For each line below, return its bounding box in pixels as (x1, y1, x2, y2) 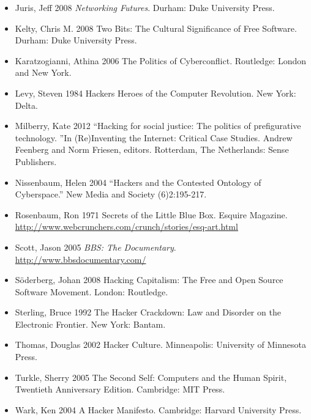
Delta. (15, 98, 38, 111)
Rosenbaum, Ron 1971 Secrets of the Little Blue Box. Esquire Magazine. (15, 208, 288, 221)
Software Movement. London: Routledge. (15, 285, 168, 298)
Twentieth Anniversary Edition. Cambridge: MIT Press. (15, 383, 225, 396)
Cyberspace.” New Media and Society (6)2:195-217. (15, 188, 207, 201)
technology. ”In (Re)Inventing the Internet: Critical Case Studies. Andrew (15, 131, 293, 144)
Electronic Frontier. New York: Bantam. (15, 317, 166, 330)
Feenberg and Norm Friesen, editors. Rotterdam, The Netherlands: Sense (15, 143, 289, 156)
